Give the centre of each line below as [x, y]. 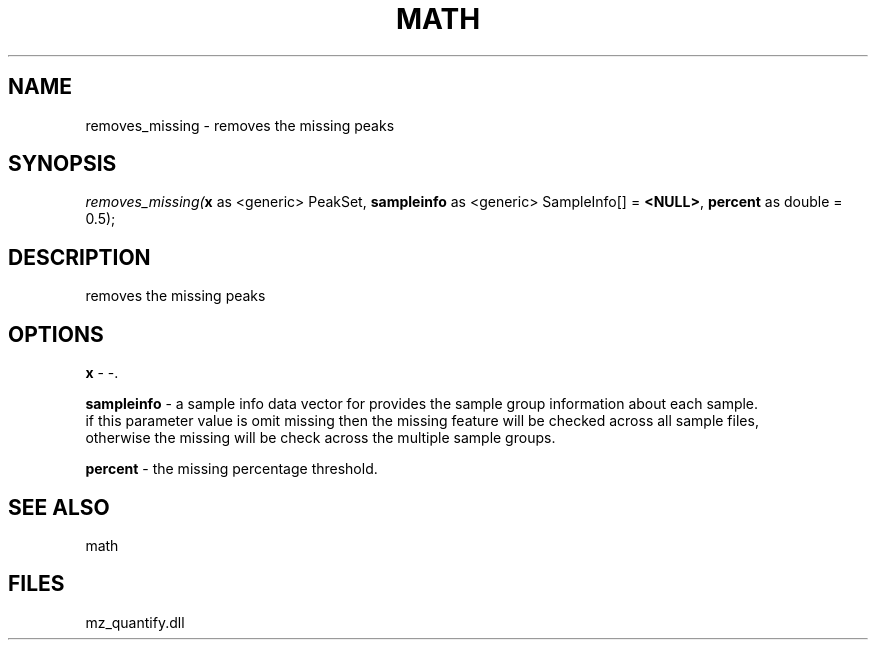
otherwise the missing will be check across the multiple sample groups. [320, 438]
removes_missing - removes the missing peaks [240, 125]
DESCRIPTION [79, 257]
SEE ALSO [59, 507]
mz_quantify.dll [135, 622]
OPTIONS [56, 334]
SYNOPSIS [62, 164]
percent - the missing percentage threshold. [231, 469]
